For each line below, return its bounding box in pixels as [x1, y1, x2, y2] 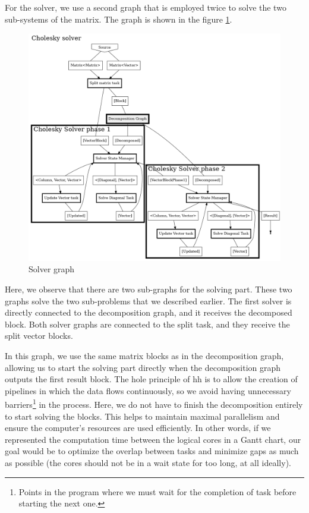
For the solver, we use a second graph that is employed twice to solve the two [5, 1, 286, 13]
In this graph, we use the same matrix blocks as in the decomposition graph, [5, 349, 284, 361]
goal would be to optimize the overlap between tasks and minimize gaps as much [5, 445, 299, 457]
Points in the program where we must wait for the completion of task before [18, 485, 297, 498]
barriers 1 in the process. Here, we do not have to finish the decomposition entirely [5, 396, 303, 410]
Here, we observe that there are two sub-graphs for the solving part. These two [5, 282, 292, 295]
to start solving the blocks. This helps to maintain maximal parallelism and [5, 410, 280, 422]
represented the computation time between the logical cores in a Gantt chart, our [5, 433, 301, 445]
